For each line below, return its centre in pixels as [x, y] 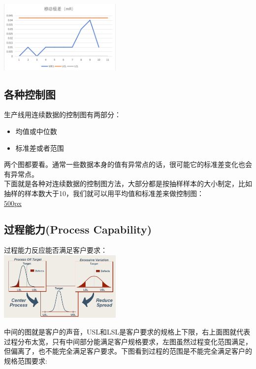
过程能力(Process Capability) [78, 229]
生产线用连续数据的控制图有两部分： [63, 115]
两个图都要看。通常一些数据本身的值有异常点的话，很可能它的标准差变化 [121, 164]
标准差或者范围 [40, 148]
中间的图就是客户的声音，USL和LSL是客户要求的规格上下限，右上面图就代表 [127, 331]
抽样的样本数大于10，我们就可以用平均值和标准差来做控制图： [104, 193]
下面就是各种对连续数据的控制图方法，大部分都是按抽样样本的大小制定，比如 [128, 184]
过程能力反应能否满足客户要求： [56, 250]
